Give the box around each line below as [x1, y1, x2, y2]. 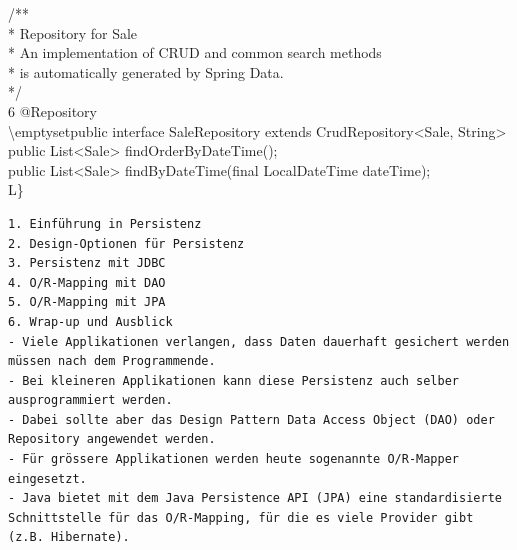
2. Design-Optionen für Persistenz [8, 236, 245, 251]
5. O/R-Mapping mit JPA [8, 295, 166, 310]
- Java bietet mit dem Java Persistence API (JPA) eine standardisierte [8, 491, 502, 506]
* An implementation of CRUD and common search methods [8, 42, 382, 63]
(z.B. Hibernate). [8, 530, 130, 545]
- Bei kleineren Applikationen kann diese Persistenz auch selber [8, 373, 460, 388]
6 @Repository [8, 100, 97, 121]
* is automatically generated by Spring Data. [8, 61, 284, 82]
